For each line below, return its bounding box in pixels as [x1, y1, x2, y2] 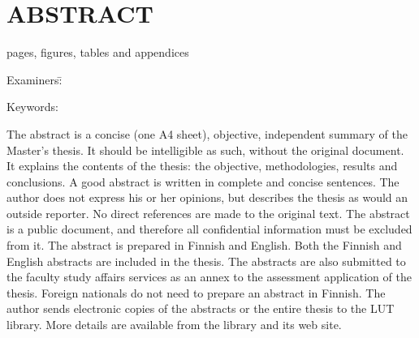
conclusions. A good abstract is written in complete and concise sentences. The [6, 173, 400, 190]
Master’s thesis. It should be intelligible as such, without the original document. [6, 141, 404, 158]
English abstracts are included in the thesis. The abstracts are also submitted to [6, 252, 406, 269]
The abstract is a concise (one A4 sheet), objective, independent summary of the [6, 125, 408, 142]
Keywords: [6, 98, 58, 115]
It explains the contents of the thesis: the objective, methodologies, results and [6, 157, 398, 174]
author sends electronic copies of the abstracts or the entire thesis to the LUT [6, 300, 395, 317]
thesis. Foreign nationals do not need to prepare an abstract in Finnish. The [6, 284, 386, 301]
